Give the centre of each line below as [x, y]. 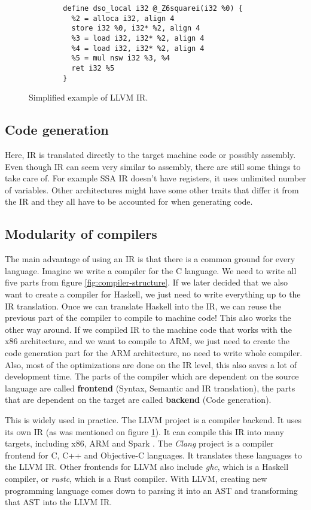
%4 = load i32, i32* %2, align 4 [138, 48]
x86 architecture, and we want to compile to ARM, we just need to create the [147, 341]
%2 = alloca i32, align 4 [123, 18]
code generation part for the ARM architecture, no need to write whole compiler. [154, 352]
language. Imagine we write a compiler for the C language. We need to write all [151, 270]
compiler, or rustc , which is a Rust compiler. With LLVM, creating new [136, 478]
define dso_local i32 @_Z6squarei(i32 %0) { [153, 8]
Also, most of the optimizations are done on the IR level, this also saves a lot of [151, 364]
